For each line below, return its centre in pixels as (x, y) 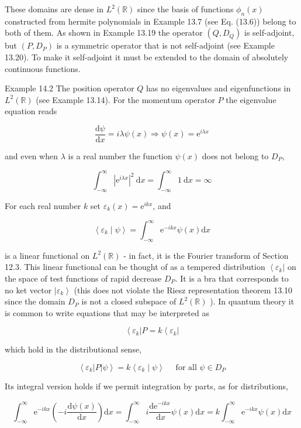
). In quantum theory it (252, 301)
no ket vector (28, 290)
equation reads (31, 111)
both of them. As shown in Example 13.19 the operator (104, 32)
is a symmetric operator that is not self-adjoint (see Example (165, 45)
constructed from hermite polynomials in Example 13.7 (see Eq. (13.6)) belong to (150, 21)
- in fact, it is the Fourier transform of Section (206, 255)
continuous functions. (43, 68)
